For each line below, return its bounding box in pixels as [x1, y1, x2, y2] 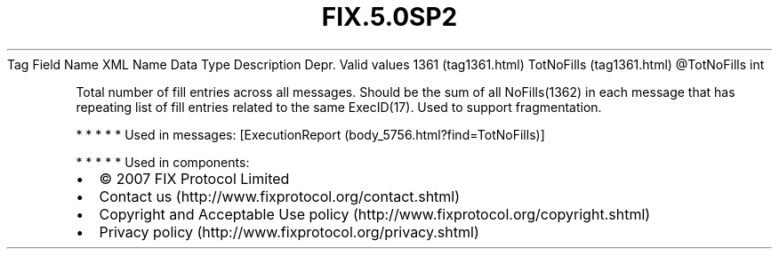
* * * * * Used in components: [76, 154, 250, 170]
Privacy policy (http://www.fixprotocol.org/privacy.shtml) [99, 222, 479, 241]
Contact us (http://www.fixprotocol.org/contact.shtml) [99, 187, 461, 205]
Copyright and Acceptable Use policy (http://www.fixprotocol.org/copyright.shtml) [99, 204, 651, 223]
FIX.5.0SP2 [321, 2, 458, 32]
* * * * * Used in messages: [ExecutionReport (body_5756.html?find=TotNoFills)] [76, 126, 545, 142]
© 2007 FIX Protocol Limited [99, 169, 290, 188]
